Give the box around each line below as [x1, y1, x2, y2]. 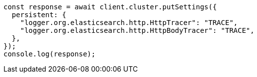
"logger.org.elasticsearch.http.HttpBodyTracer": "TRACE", [20, 26, 255, 34]
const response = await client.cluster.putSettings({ [3, 3, 217, 11]
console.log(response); [3, 50, 96, 58]
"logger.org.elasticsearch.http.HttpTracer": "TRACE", [20, 19, 238, 26]
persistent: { [11, 11, 66, 19]
